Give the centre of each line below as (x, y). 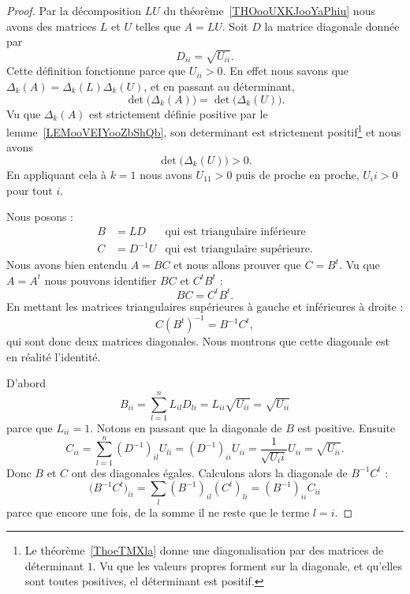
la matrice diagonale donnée (332, 26)
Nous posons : (40, 217)
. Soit (235, 26)
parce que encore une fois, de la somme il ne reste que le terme (158, 512)
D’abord (26, 383)
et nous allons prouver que (237, 265)
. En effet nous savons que (286, 71)
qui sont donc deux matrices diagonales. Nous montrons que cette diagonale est (198, 341)
